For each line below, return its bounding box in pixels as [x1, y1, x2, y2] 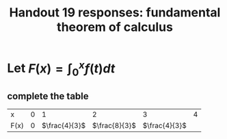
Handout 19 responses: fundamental [9, 5, 221, 21]
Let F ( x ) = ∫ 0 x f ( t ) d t [7, 58, 116, 79]
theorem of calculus [57, 19, 173, 35]
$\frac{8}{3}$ [92, 121, 137, 130]
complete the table [7, 90, 89, 102]
